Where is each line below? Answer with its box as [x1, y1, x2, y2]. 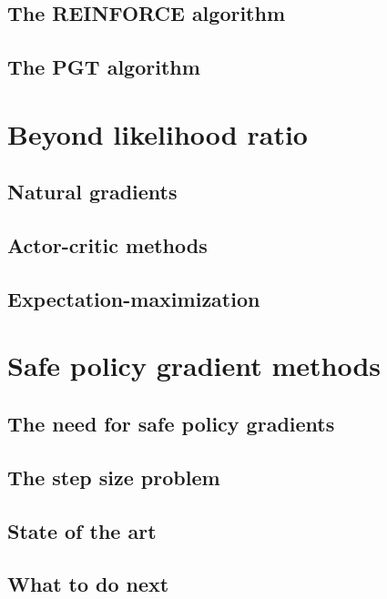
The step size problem [7, 462, 220, 491]
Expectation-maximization [7, 284, 260, 312]
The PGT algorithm [7, 53, 200, 81]
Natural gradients [7, 178, 178, 206]
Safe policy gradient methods [7, 347, 382, 384]
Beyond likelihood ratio [7, 115, 308, 152]
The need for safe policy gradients [7, 410, 335, 438]
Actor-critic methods [7, 231, 208, 259]
